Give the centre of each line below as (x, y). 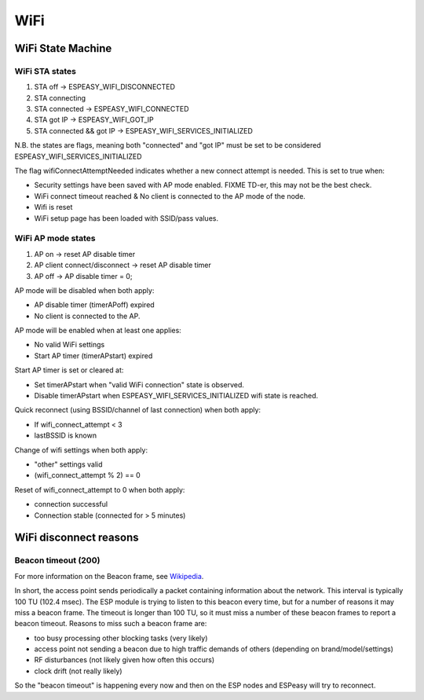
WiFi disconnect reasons (77, 538)
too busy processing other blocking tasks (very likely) (121, 638)
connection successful (71, 504)
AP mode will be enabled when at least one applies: (98, 331)
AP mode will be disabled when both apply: (84, 290)
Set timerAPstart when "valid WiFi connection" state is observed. (139, 384)
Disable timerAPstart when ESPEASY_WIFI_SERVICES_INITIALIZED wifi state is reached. (176, 396)
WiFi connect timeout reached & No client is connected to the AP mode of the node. (170, 196)
